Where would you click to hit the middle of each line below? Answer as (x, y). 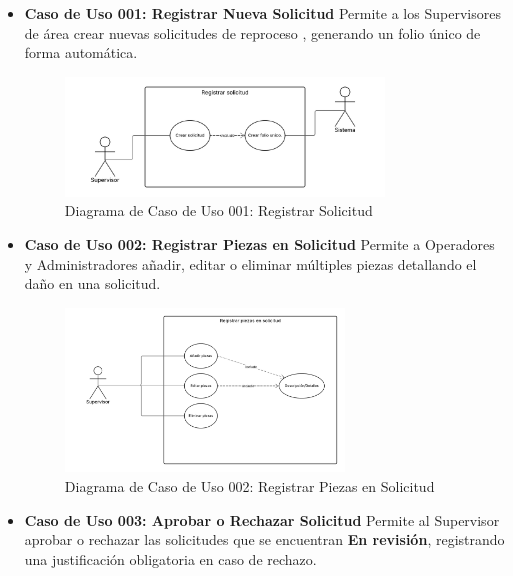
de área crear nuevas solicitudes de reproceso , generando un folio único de (252, 32)
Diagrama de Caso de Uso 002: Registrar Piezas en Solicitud (249, 486)
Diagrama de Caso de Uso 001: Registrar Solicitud (218, 210)
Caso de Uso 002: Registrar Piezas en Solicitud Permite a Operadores (259, 244)
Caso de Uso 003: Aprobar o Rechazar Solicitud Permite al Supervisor (262, 519)
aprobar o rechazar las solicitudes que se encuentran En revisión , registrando (264, 539)
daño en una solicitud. (92, 283)
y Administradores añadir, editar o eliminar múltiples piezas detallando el (250, 263)
